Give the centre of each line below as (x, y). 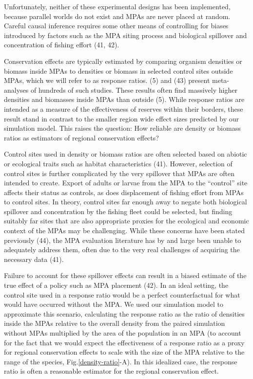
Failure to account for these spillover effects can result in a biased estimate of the (125, 275)
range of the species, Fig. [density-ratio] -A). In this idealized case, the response (121, 361)
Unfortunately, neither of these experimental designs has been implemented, (117, 6)
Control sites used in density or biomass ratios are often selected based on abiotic (126, 154)
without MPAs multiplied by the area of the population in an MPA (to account (123, 333)
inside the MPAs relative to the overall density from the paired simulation (115, 323)
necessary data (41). (34, 259)
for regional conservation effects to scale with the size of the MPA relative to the (124, 352)
